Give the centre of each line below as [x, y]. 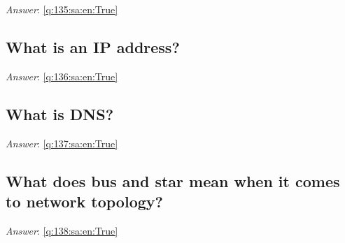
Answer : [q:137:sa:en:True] [62, 143]
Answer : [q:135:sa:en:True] [62, 9]
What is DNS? [60, 113]
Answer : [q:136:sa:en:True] [62, 76]
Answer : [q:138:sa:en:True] [62, 230]
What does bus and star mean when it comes [173, 181]
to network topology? [84, 201]
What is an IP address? [93, 46]
